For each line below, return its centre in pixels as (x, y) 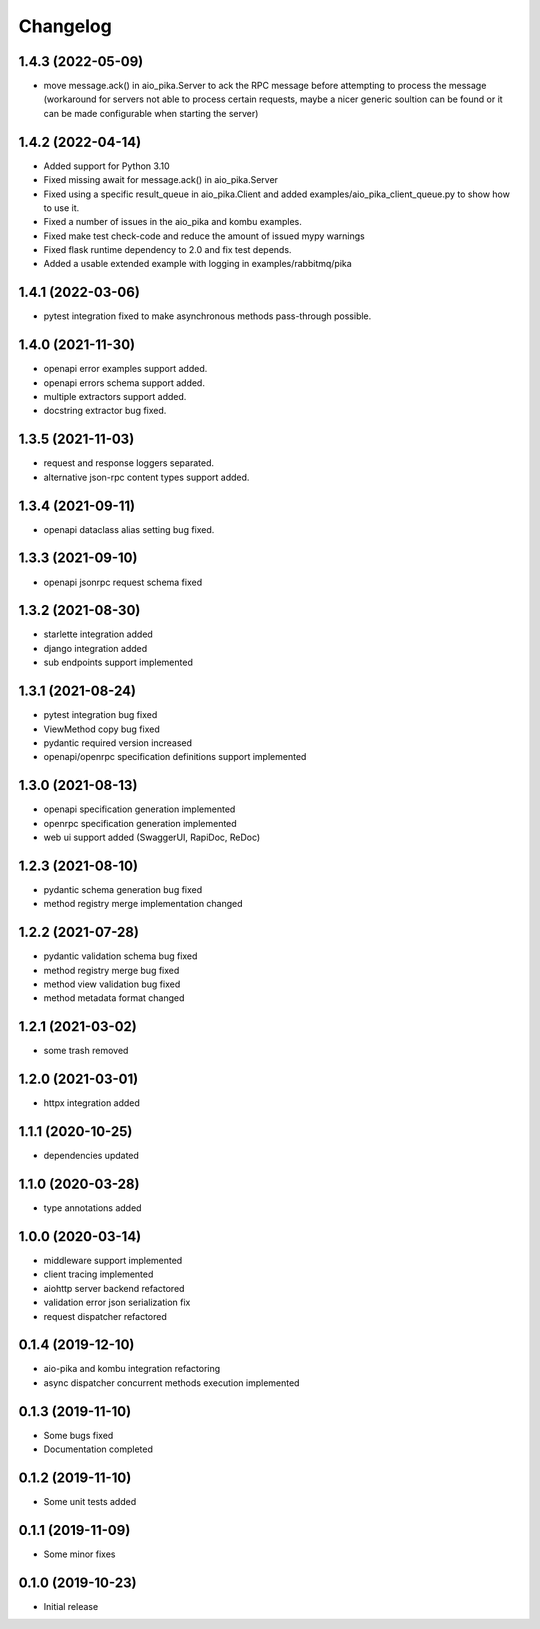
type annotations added (92, 1208)
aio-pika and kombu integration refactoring (132, 1369)
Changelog (65, 26)
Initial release (71, 1606)
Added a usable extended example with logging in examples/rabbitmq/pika (197, 264)
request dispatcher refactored (105, 1316)
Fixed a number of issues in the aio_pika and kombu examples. (172, 222)
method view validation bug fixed (112, 984)
